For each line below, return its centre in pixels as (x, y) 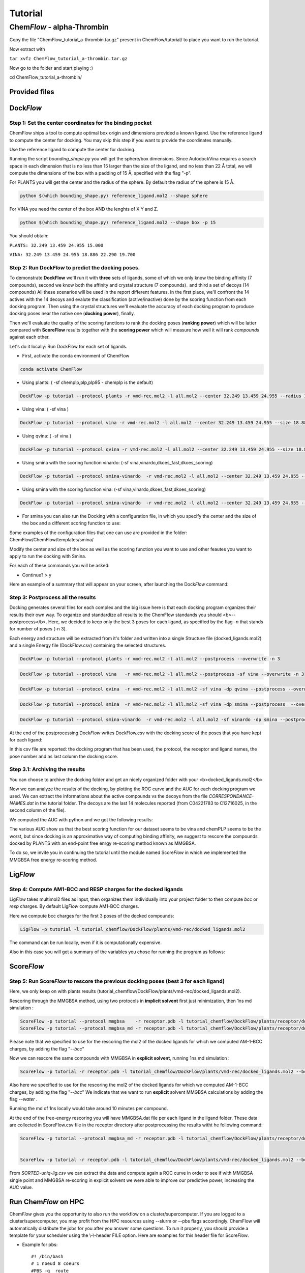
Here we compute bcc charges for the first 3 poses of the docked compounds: (92, 916)
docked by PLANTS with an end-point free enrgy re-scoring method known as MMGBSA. (103, 843)
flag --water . (23, 1099)
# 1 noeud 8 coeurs (55, 1264)
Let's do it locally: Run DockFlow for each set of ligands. (68, 346)
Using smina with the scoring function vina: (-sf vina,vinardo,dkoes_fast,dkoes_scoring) (114, 489)
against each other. (30, 337)
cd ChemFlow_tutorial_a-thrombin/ (46, 77)
